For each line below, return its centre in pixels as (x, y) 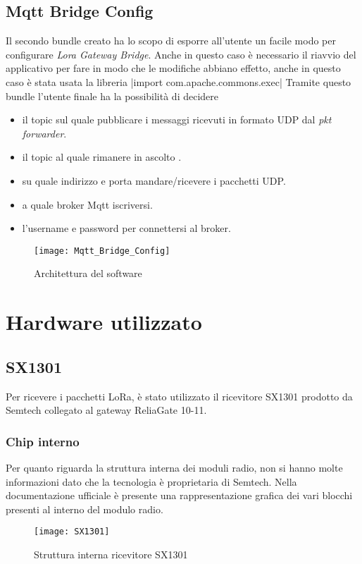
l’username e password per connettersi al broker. (126, 228)
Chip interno (43, 441)
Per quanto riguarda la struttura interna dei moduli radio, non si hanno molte (174, 467)
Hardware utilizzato (104, 322)
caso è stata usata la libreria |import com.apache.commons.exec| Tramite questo (179, 81)
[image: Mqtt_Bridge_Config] (102, 251)
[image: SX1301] (72, 532)
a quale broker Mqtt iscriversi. (87, 204)
